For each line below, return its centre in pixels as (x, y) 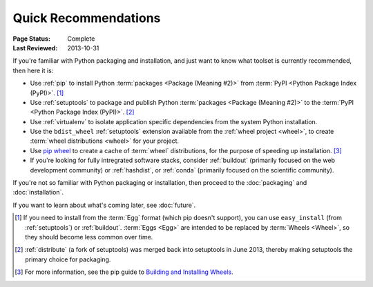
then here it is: (33, 70)
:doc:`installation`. (38, 192)
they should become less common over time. (89, 237)
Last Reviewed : (35, 48)
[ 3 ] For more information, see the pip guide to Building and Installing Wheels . (124, 272)
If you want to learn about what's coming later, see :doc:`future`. (104, 205)
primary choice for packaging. (68, 259)
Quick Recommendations (87, 18)
